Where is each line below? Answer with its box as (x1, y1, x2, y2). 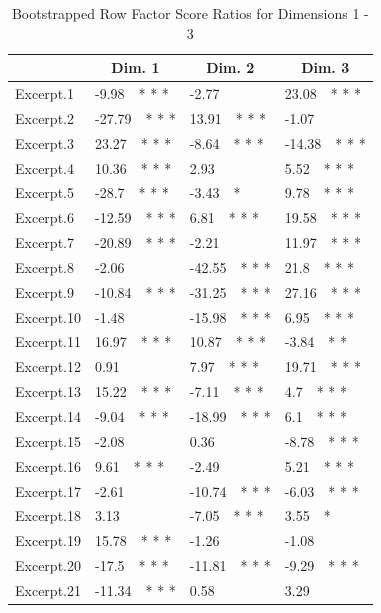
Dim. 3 (301, 57, 350, 78)
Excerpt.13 (15, 381, 81, 402)
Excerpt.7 (15, 232, 74, 253)
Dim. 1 (111, 57, 160, 78)
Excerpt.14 (15, 406, 81, 426)
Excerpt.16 (15, 455, 81, 476)
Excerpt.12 (15, 356, 81, 377)
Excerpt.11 (15, 331, 81, 352)
